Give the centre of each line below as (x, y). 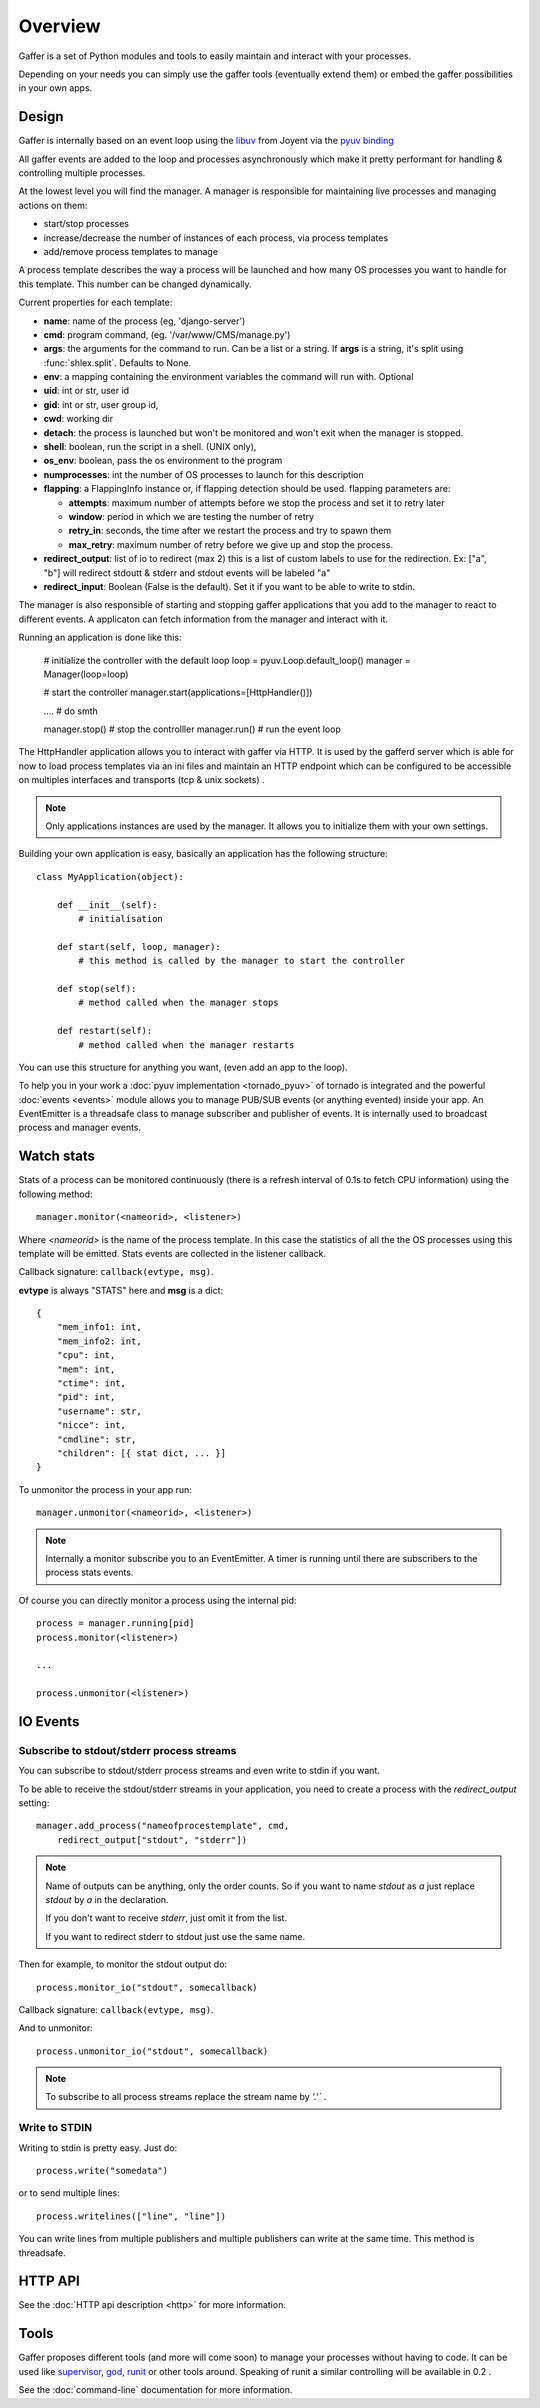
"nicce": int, (91, 1425)
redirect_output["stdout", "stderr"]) (152, 1839)
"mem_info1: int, (99, 1327)
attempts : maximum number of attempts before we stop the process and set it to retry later (256, 502)
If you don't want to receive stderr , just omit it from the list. (166, 1918)
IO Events (49, 1721)
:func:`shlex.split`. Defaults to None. (117, 362)
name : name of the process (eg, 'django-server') (144, 321)
